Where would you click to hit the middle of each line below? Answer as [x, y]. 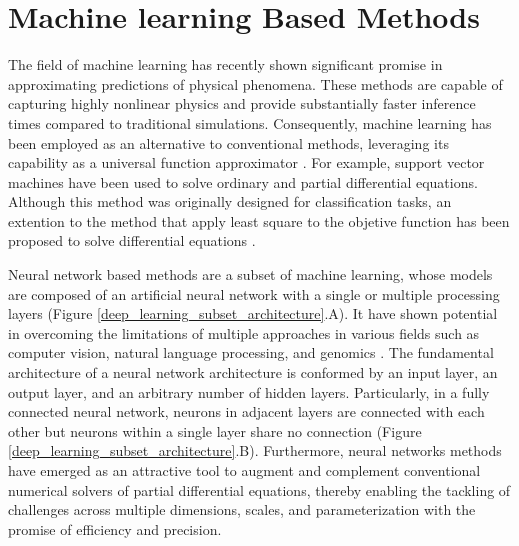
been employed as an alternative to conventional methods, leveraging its [228, 142]
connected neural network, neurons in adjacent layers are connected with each [246, 411]
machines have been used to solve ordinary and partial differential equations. [243, 181]
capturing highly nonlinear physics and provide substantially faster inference [242, 103]
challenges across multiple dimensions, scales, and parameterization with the [242, 509]
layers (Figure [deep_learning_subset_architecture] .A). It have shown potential [253, 313]
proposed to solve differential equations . [132, 240]
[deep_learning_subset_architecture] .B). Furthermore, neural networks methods [255, 450]
